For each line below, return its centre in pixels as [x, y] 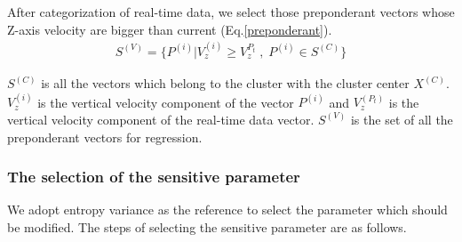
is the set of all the [402, 119]
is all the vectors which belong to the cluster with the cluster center [225, 83]
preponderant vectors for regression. [105, 137]
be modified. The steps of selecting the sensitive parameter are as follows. [207, 226]
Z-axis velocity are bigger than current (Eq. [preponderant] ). [170, 29]
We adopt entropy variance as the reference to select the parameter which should [227, 210]
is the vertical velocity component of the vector [166, 102]
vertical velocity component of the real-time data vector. [161, 119]
